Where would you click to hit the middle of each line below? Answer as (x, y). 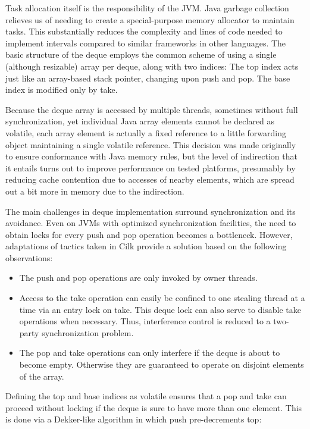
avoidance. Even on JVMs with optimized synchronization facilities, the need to (151, 223)
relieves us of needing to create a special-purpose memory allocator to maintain (150, 19)
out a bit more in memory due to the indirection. (95, 191)
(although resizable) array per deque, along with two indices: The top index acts (152, 66)
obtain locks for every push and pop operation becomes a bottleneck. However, (149, 234)
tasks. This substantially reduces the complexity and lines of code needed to (144, 31)
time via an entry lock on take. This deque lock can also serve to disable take (160, 309)
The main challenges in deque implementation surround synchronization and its (151, 211)
